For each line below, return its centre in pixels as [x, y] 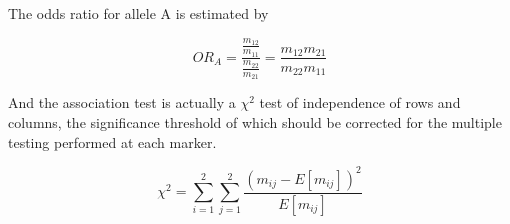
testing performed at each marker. [112, 141]
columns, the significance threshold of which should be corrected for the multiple [255, 121]
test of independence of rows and [360, 102]
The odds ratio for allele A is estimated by [138, 13]
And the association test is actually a [122, 102]
